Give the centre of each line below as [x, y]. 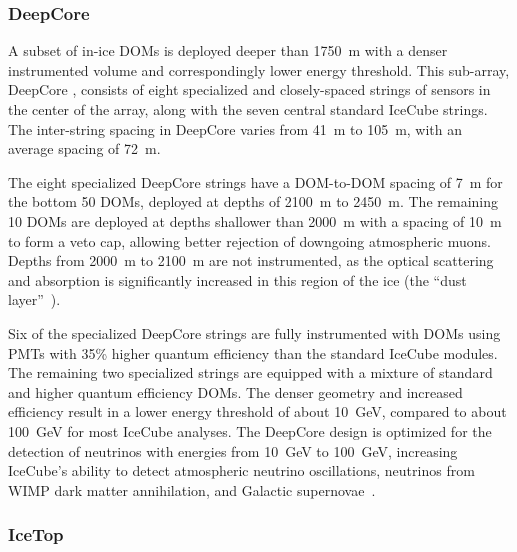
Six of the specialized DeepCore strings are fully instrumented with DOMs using [254, 332]
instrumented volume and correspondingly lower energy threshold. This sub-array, [259, 69]
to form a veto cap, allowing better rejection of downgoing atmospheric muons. [249, 240]
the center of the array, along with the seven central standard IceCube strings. [248, 109]
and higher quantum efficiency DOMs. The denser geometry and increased [235, 391]
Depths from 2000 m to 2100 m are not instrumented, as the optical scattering [251, 260]
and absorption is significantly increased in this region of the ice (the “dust [237, 279]
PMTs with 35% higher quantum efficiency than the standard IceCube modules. [253, 352]
